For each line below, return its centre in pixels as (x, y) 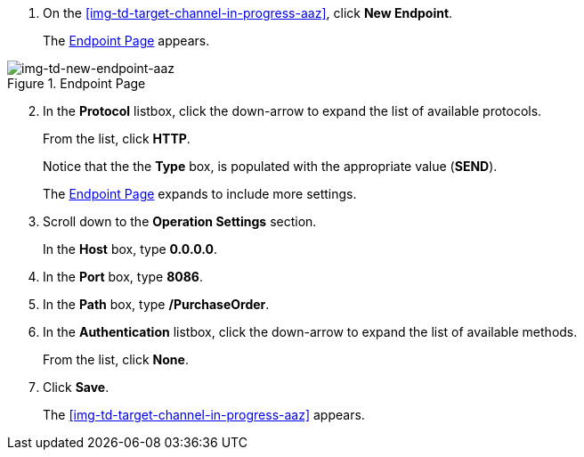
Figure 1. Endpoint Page (77, 83)
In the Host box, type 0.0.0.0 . (130, 249)
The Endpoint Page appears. (126, 41)
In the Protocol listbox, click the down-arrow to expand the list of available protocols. (292, 111)
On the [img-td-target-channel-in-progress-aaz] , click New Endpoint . (248, 13)
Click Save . (76, 387)
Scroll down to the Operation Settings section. (180, 221)
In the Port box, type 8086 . (123, 277)
